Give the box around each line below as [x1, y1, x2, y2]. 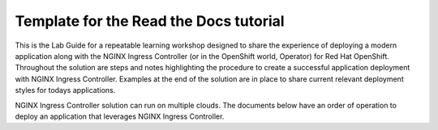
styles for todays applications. [15, 86, 116, 95]
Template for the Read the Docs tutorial [15, 12, 285, 30]
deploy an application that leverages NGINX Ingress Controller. [15, 111, 225, 121]
